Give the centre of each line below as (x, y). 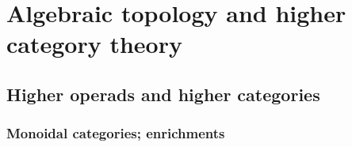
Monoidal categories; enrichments (116, 133)
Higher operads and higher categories (163, 94)
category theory (94, 44)
